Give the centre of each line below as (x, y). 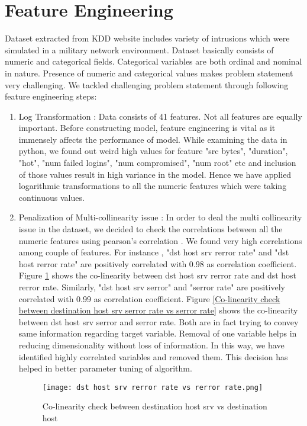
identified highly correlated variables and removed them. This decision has (153, 356)
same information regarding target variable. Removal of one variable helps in (158, 333)
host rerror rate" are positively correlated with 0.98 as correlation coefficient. (158, 263)
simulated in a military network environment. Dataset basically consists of (139, 49)
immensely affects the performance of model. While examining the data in (153, 139)
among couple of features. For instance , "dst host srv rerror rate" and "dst (154, 252)
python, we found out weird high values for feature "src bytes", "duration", (153, 151)
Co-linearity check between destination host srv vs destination (155, 406)
